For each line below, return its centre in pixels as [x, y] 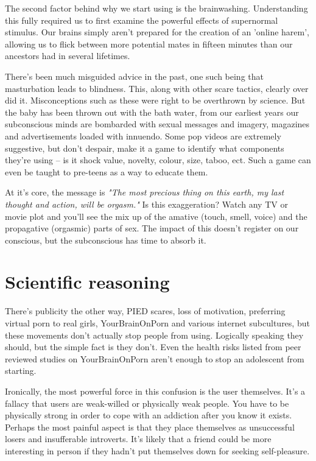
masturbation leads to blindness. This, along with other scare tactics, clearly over [157, 88]
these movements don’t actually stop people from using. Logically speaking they [154, 335]
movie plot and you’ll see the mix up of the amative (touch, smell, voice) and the [156, 216]
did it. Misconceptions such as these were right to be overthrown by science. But [155, 100]
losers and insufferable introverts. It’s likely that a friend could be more [138, 439]
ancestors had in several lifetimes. [68, 56]
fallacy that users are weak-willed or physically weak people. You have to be [147, 403]
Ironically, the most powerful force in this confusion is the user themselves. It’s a [155, 391]
